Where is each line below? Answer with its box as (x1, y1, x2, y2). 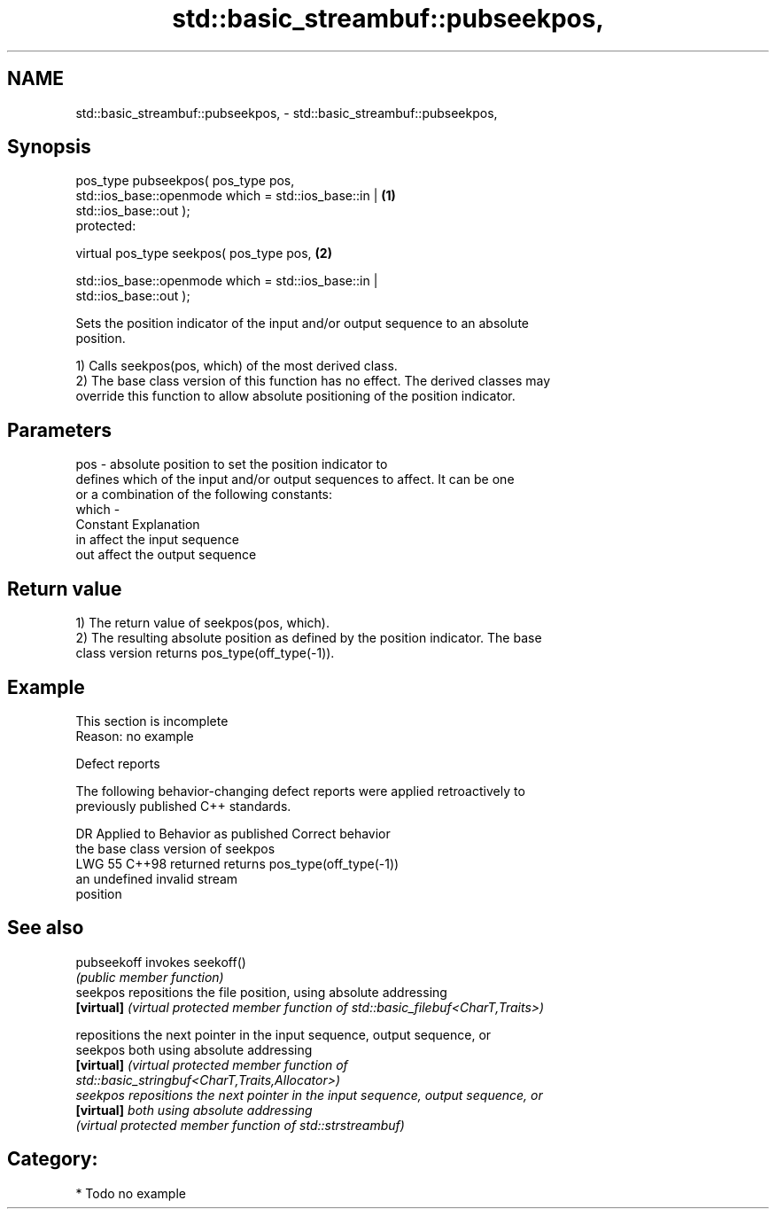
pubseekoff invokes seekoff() (75, 954, 246, 970)
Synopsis (7, 136, 91, 159)
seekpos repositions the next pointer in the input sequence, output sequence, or (75, 1087, 543, 1103)
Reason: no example (75, 728, 194, 744)
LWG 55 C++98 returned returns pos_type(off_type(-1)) (75, 855, 400, 871)
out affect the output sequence (75, 547, 257, 563)
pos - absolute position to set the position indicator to (75, 456, 388, 472)
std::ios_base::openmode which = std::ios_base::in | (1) (75, 188, 396, 204)
